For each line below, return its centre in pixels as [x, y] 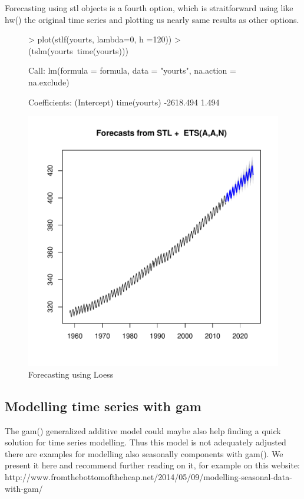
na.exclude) [49, 82]
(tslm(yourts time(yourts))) [78, 50]
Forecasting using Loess [71, 374]
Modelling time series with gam [103, 406]
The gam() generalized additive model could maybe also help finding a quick [143, 430]
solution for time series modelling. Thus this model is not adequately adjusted [146, 442]
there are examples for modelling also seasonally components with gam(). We [144, 453]
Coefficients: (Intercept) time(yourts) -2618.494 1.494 [124, 102]
